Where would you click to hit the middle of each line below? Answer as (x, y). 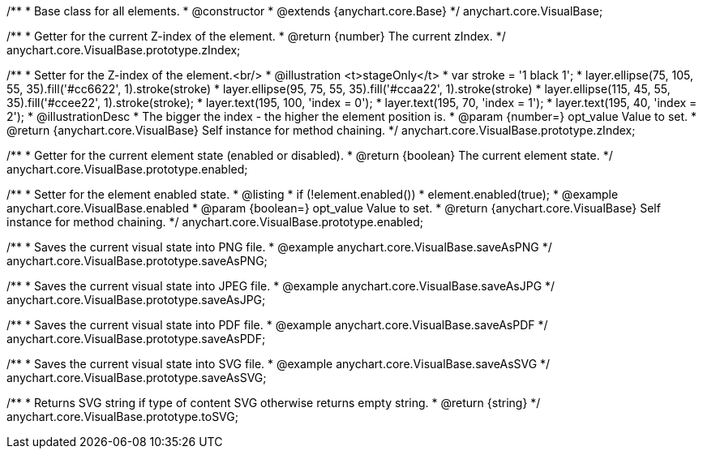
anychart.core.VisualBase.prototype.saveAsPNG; (137, 261)
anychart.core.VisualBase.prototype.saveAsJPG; (136, 300)
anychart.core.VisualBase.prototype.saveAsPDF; (136, 339)
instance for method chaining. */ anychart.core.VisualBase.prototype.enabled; (215, 222)
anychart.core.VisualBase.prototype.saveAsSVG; (137, 378)
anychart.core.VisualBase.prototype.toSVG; (122, 416)
